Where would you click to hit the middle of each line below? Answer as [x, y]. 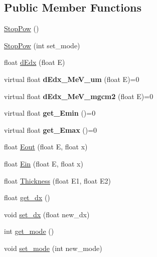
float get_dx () [27, 197]
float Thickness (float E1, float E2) [57, 180]
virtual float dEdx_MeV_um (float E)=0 [72, 79]
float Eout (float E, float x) [46, 147]
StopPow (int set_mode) [42, 45]
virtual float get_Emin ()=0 [50, 113]
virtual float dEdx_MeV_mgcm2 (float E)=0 [79, 96]
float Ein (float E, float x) [44, 163]
